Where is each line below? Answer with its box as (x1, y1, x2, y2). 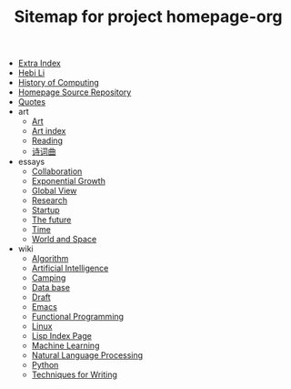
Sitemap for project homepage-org (14, 6, 283, 27)
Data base (31, 282, 71, 293)
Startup (31, 205, 61, 216)
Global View (31, 185, 77, 197)
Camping (31, 272, 66, 283)
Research (31, 195, 68, 206)
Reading (31, 135, 64, 147)
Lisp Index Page (31, 331, 93, 342)
